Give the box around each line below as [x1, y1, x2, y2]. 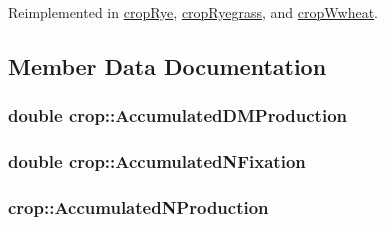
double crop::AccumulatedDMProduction [8, 103, 347, 128]
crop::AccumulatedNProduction [8, 194, 269, 219]
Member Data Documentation [8, 50, 327, 81]
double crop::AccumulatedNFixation [8, 149, 306, 174]
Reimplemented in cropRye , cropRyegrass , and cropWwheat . [8, 2, 378, 22]
